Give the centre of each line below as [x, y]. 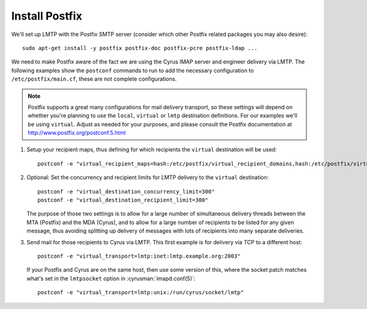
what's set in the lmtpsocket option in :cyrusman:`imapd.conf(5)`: [111, 278]
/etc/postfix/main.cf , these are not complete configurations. [94, 79]
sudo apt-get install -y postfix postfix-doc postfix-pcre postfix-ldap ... [140, 48]
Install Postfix [47, 16]
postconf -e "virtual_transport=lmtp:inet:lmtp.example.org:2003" [139, 256]
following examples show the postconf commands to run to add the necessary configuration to [132, 70]
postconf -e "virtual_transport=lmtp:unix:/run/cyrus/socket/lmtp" [141, 293]
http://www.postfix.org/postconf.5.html [77, 133]
